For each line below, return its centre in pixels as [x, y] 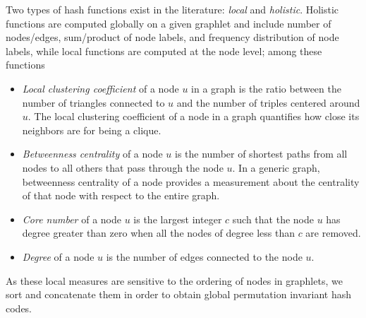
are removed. [333, 233]
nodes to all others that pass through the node [123, 167]
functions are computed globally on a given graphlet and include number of [169, 23]
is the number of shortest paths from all [261, 154]
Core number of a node [72, 219]
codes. [19, 308]
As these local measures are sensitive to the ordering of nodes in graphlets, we [174, 280]
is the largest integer [178, 219]
